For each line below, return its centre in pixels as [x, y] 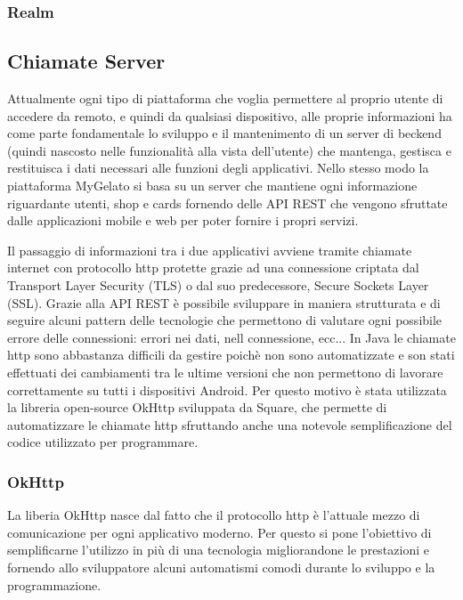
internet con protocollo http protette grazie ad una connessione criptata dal [213, 268]
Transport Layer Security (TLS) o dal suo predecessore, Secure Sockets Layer [218, 284]
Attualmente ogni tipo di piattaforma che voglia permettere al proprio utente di [225, 98]
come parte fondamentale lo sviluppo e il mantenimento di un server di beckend [224, 133]
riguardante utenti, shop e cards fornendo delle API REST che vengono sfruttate [227, 203]
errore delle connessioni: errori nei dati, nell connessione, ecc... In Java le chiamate [231, 337]
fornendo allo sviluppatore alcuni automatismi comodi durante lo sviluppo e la [221, 567]
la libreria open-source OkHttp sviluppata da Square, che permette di [197, 407]
